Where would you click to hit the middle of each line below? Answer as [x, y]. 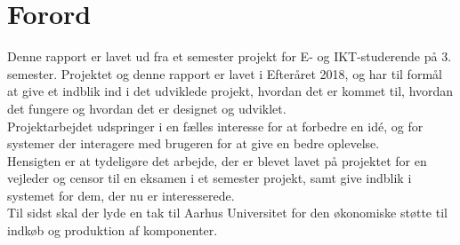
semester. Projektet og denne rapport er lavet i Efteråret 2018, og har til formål [225, 73]
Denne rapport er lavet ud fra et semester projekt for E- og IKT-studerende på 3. [230, 56]
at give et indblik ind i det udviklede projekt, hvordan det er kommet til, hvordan [230, 91]
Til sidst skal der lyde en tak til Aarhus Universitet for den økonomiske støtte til [227, 213]
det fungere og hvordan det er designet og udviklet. [147, 108]
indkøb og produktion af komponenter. [113, 230]
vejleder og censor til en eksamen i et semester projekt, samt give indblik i [210, 178]
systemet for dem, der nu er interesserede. [121, 195]
